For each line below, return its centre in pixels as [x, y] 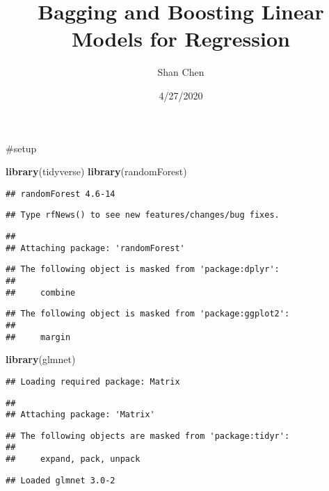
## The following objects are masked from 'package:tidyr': [148, 436]
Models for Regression [181, 39]
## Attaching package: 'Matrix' [80, 415]
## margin [38, 337]
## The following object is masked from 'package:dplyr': [143, 269]
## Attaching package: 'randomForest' [95, 248]
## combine [41, 292]
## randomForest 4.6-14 [61, 194]
